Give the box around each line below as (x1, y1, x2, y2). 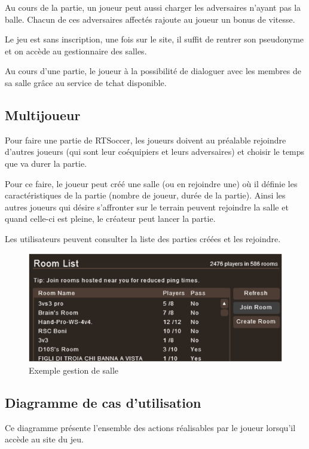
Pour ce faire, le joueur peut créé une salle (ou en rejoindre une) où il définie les (5, 177, 298, 190)
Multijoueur (5, 105, 81, 124)
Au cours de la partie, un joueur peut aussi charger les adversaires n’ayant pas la (5, 1, 301, 13)
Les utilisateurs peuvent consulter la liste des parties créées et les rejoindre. (5, 232, 281, 245)
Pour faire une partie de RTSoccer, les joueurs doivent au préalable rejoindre (5, 133, 286, 146)
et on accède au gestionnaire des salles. (5, 44, 147, 57)
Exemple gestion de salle (29, 364, 119, 376)
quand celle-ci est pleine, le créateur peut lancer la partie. (5, 212, 216, 225)
